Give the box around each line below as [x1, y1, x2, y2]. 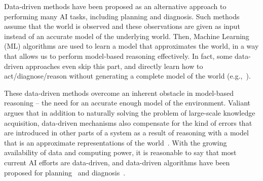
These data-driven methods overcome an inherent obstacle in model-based [4, 87, 234, 98]
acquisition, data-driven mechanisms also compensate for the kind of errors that [4, 117, 252, 128]
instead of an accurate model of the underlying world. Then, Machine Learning [4, 30, 249, 41]
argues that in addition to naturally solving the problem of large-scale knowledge [4, 107, 255, 118]
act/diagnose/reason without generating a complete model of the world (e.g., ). [4, 70, 251, 81]
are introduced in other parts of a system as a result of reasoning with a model [4, 127, 249, 138]
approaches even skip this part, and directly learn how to [25, 60, 203, 71]
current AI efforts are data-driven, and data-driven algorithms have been [4, 157, 230, 167]
